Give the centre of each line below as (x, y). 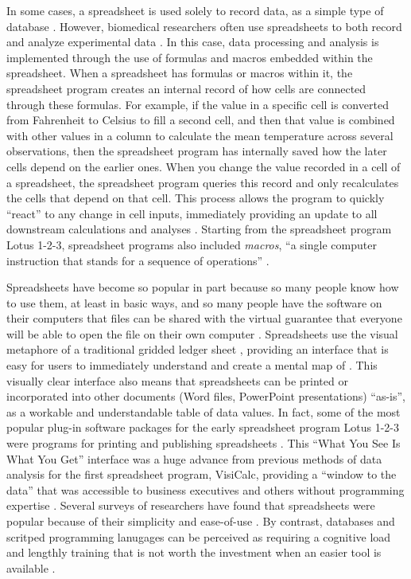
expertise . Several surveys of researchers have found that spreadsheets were (191, 505)
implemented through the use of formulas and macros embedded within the (190, 57)
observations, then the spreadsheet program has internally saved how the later (197, 151)
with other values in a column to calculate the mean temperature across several (200, 135)
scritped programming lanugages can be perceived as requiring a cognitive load (199, 536)
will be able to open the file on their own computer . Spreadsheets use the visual (202, 333)
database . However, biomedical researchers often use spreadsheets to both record (204, 26)
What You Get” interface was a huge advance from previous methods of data (194, 458)
